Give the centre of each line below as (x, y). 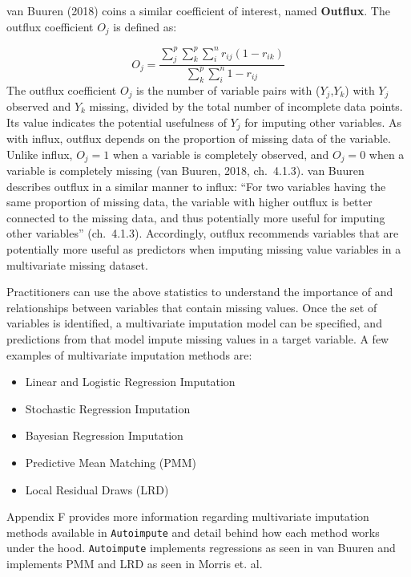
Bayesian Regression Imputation (104, 435)
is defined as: (145, 26)
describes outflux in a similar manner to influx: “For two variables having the (196, 186)
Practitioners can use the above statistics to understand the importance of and (200, 292)
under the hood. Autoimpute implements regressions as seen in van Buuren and (201, 548)
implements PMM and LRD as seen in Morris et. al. (135, 564)
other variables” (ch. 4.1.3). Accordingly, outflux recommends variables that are (203, 233)
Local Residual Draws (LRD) (97, 489)
